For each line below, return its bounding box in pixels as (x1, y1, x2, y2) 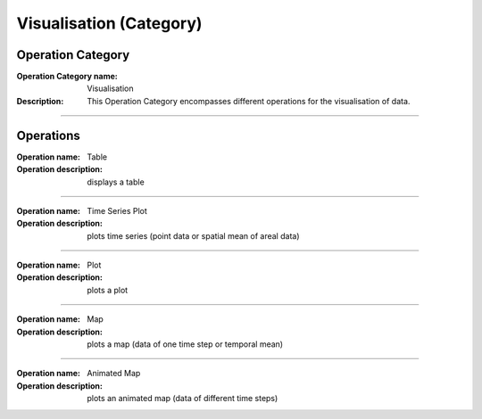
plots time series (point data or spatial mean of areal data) (87, 230, 300, 241)
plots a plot (87, 284, 129, 295)
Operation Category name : (16, 71, 118, 82)
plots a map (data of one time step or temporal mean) (87, 339, 284, 349)
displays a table (87, 177, 145, 187)
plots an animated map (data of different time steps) (87, 393, 278, 404)
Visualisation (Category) (16, 13, 203, 33)
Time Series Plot (87, 205, 147, 216)
